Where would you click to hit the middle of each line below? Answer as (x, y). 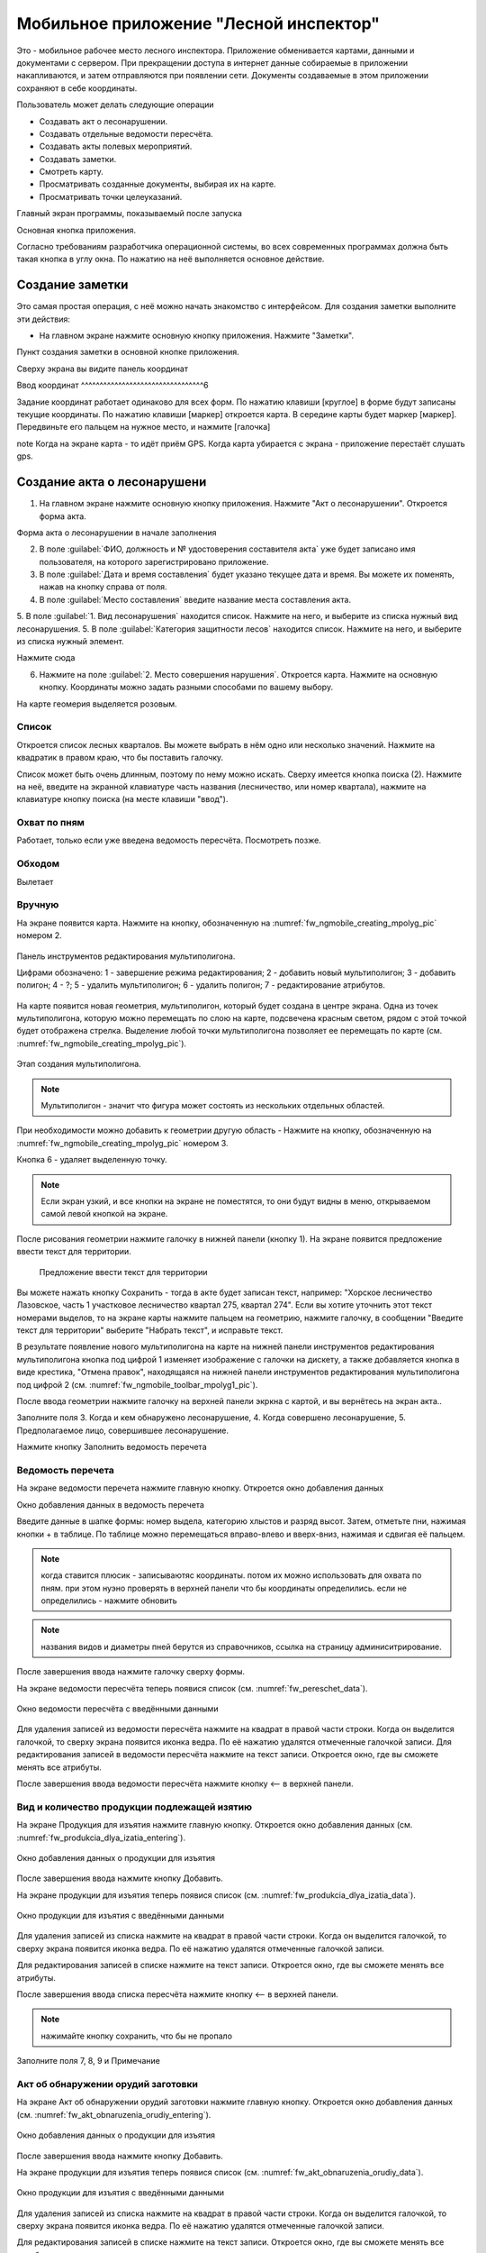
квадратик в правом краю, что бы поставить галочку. (120, 758)
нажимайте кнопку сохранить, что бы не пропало (137, 2036)
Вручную (38, 905)
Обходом (38, 863)
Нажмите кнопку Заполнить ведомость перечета (112, 1447)
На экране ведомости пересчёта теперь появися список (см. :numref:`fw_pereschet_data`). (192, 1688)
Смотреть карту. (71, 172)
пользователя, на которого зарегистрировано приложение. (154, 561)
